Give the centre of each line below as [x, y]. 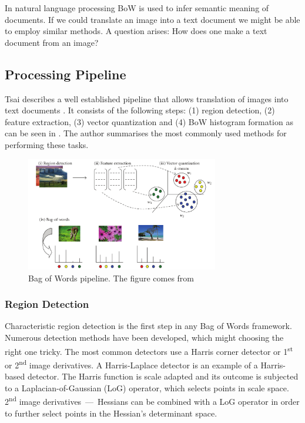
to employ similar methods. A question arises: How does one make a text [136, 31]
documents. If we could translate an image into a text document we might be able [152, 19]
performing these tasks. [47, 144]
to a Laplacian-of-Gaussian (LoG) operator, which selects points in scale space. [147, 387]
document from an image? [52, 42]
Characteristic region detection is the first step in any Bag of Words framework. [148, 326]
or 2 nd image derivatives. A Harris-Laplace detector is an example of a [131, 364]
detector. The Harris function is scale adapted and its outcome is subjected [163, 376]
